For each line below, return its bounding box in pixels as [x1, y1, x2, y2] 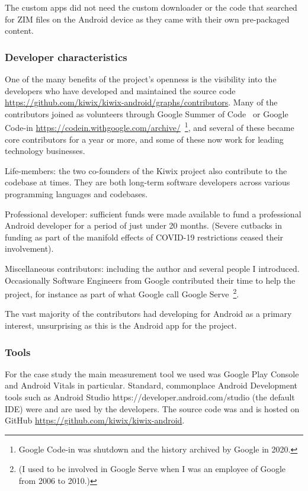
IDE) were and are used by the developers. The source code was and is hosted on [5, 402, 300, 415]
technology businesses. [5, 145, 85, 157]
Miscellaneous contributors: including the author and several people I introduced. [5, 262, 300, 274]
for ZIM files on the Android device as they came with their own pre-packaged [5, 12, 290, 25]
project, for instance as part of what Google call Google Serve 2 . [5, 286, 239, 300]
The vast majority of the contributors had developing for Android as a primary [5, 307, 292, 320]
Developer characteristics [5, 49, 127, 64]
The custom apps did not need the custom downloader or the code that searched [5, 1, 297, 13]
